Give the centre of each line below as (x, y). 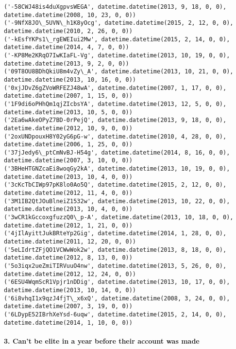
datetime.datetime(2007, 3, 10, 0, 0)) (68, 161)
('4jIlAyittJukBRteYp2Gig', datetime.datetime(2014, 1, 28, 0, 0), (115, 234)
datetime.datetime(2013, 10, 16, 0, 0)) (70, 79)
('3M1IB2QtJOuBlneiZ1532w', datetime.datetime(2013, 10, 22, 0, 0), (117, 201)
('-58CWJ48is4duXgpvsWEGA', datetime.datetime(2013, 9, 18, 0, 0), (115, 7)
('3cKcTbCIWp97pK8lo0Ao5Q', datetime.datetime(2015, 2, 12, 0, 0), (115, 185)
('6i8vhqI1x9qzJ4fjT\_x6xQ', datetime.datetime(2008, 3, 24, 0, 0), (117, 298)
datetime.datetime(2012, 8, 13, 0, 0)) (68, 258)
